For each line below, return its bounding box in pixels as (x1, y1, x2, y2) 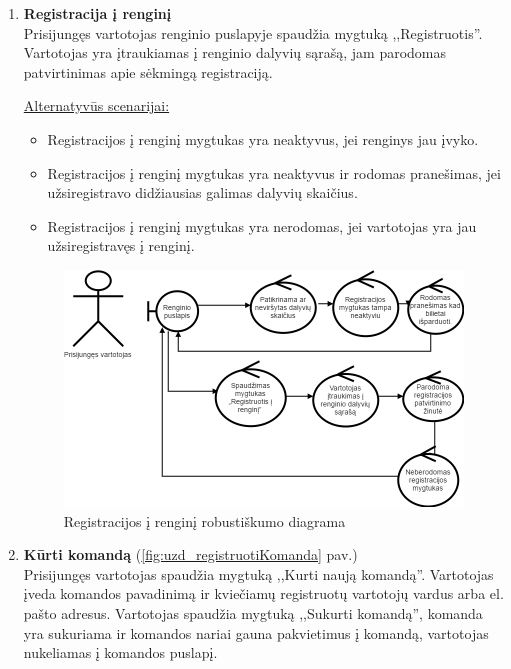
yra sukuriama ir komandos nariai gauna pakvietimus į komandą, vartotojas (23, 622, 489, 643)
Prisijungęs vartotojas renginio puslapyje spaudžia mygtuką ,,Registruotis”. (23, 22, 483, 43)
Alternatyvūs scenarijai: (23, 95, 170, 116)
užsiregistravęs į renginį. (47, 235, 195, 256)
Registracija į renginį (23, 3, 172, 23)
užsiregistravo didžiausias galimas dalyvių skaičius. (47, 182, 358, 203)
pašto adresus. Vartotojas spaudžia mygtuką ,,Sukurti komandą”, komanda (23, 603, 483, 624)
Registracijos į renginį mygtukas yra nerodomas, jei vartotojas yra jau (47, 215, 477, 236)
